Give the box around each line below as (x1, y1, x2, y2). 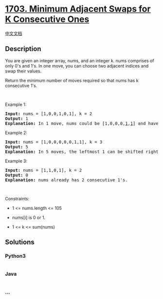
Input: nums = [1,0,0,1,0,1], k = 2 (5, 111, 92, 116)
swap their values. (5, 68, 42, 74)
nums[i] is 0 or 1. (12, 214, 46, 220)
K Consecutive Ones (5, 14, 90, 25)
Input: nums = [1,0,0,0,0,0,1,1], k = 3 (5, 139, 103, 144)
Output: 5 (5, 144, 28, 149)
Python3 (5, 253, 26, 260)
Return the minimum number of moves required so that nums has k (5, 77, 139, 83)
